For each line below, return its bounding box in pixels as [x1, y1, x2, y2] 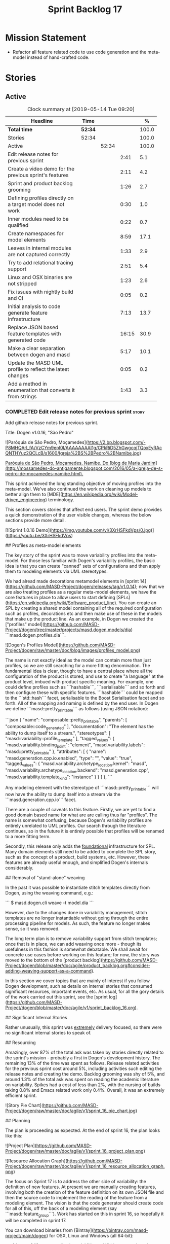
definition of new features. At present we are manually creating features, [5, 1184, 156, 1190]
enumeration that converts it [8, 387, 75, 394]
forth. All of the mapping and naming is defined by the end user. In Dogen [5, 700, 158, 706]
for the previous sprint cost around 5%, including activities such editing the [5, 1065, 162, 1072]
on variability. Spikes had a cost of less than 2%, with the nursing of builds [5, 1082, 161, 1088]
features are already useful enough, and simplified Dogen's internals [5, 859, 148, 866]
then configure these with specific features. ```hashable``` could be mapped [5, 689, 163, 696]
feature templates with [8, 330, 61, 337]
